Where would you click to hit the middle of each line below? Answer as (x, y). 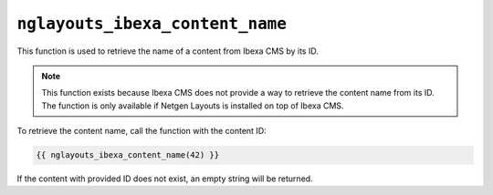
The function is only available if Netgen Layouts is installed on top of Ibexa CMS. (193, 106)
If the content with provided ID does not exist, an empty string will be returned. (165, 179)
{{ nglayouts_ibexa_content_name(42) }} (127, 155)
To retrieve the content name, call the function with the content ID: (142, 131)
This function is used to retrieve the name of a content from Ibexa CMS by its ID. (168, 51)
